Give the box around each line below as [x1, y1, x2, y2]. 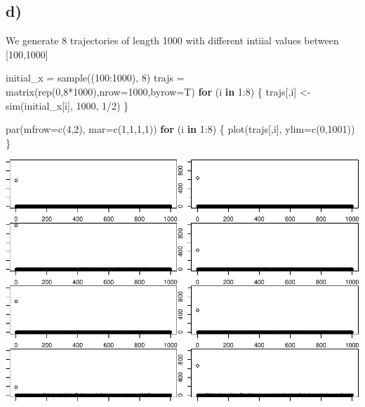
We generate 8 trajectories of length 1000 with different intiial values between [6, 33, 339, 48]
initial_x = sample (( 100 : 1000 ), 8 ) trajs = [6, 70, 185, 85]
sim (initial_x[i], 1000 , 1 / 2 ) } [6, 98, 129, 112]
